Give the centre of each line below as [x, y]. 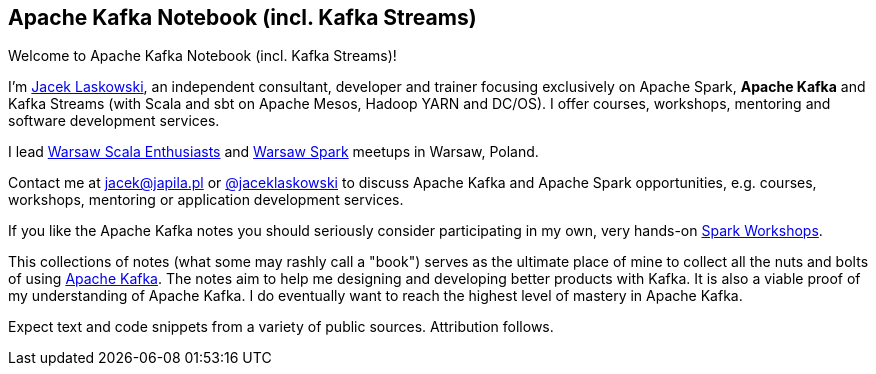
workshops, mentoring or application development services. [206, 200]
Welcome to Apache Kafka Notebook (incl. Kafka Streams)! [202, 56]
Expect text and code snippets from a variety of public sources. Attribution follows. [281, 327]
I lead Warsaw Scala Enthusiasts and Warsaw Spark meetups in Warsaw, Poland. [273, 152]
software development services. [114, 121]
